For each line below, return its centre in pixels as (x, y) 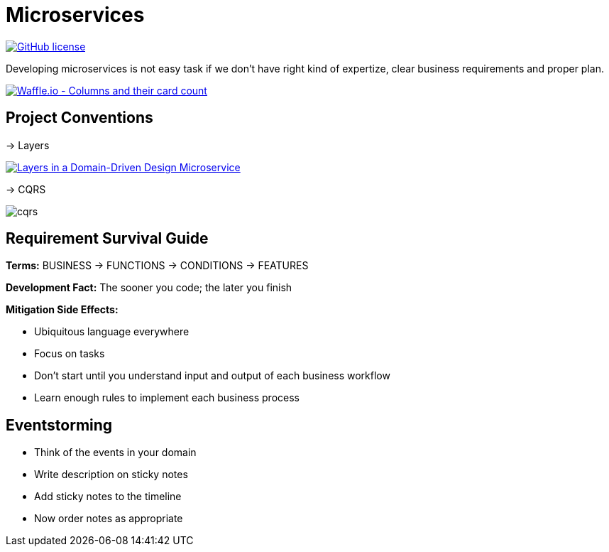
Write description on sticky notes (111, 475)
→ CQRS (26, 189)
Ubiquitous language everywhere (112, 332)
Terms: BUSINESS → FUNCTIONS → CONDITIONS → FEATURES (157, 266)
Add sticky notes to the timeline (108, 497)
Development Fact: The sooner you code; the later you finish (149, 288)
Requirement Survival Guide (107, 239)
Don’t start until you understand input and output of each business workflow (212, 376)
